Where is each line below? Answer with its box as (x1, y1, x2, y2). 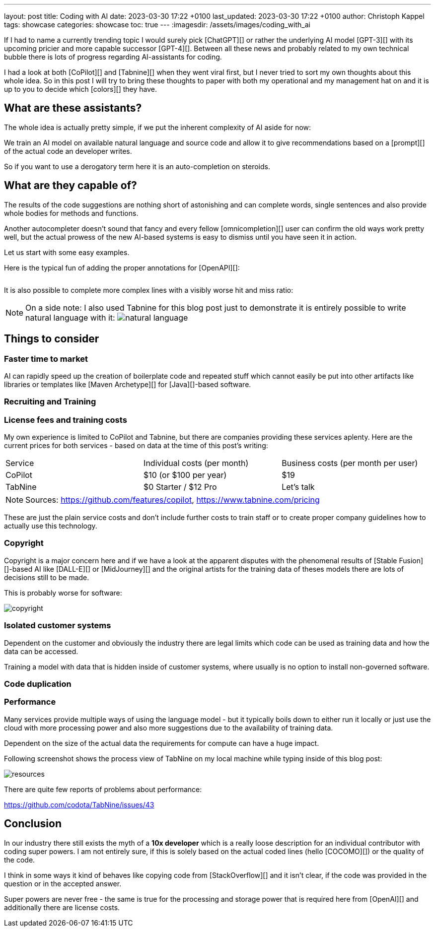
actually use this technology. (4, 522, 97, 531)
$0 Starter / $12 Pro (144, 482, 217, 492)
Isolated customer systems (4, 620, 111, 631)
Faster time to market (4, 353, 88, 364)
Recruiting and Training (4, 397, 96, 407)
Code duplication (4, 678, 72, 689)
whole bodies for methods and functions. (4, 208, 139, 217)
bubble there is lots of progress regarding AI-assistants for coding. (4, 53, 222, 61)
